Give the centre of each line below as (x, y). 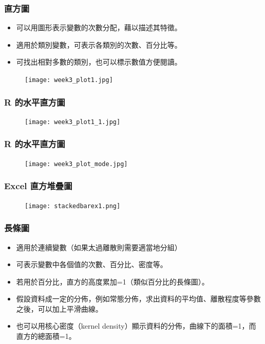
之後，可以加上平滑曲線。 (59, 308)
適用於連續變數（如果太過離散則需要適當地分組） (99, 247)
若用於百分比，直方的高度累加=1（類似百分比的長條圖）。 (112, 281)
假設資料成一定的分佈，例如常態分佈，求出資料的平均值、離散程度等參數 (138, 299)
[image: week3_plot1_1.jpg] (73, 122)
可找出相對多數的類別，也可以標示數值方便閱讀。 (99, 62)
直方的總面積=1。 (46, 336)
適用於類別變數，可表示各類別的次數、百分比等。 (99, 44)
